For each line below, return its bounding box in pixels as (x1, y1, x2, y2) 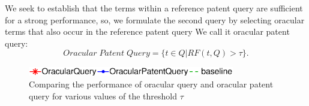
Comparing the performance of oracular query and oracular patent (29, 77, 274, 90)
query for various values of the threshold (29, 89, 177, 102)
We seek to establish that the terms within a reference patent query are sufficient (5, 2, 303, 14)
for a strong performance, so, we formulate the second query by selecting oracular (5, 13, 305, 26)
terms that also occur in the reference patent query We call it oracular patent (5, 25, 290, 38)
